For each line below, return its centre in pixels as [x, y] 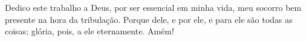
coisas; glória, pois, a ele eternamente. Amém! [90, 31]
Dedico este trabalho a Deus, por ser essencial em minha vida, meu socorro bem [153, 7]
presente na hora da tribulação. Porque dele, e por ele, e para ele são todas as [149, 19]
